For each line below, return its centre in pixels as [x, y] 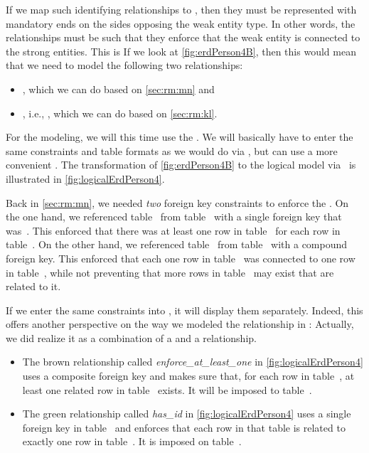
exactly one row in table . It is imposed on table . [132, 441]
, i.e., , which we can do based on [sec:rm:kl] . [120, 113]
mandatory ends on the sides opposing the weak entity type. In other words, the [181, 23]
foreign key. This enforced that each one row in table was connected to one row [181, 258]
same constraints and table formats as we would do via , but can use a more [172, 150]
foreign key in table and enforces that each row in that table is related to [184, 427]
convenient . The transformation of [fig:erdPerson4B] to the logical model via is [181, 165]
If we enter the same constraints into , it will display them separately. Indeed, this [184, 310]
